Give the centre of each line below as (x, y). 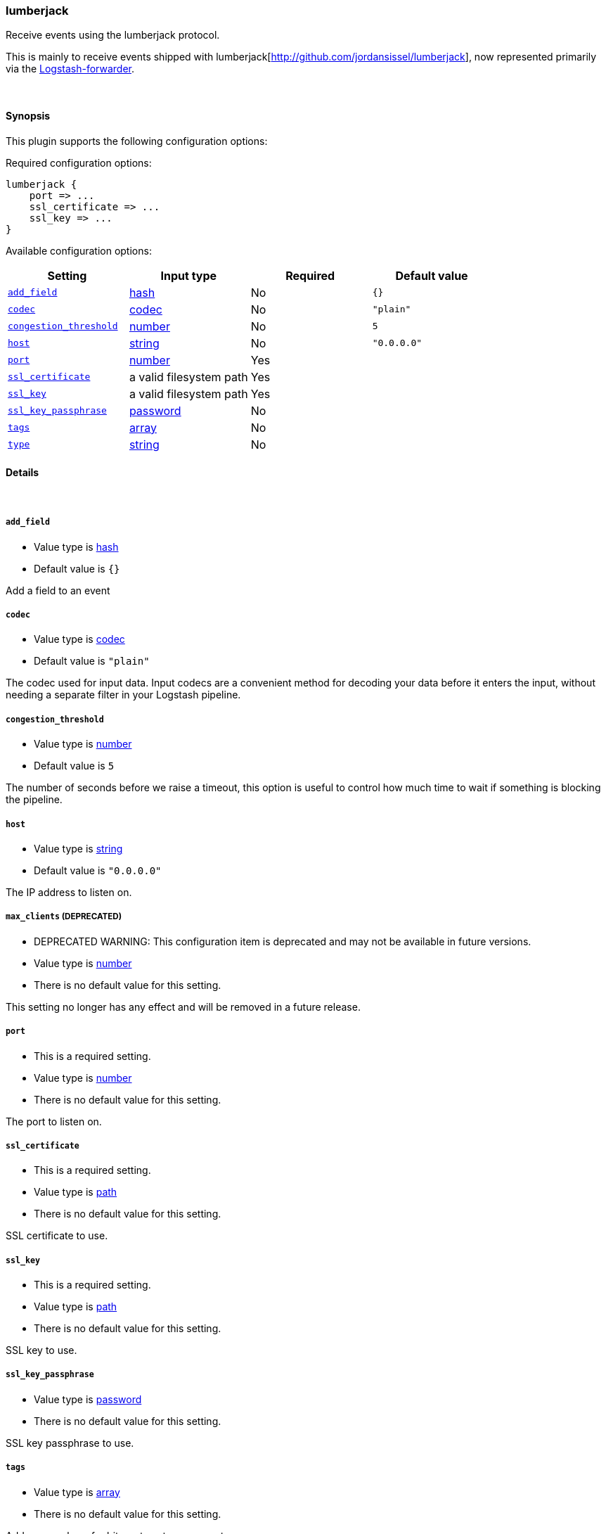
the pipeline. (34, 800)
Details (22, 473)
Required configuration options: (79, 162)
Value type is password (88, 1399)
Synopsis (28, 115)
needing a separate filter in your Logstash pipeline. (123, 695)
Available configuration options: (79, 250)
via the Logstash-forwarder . (70, 69)
